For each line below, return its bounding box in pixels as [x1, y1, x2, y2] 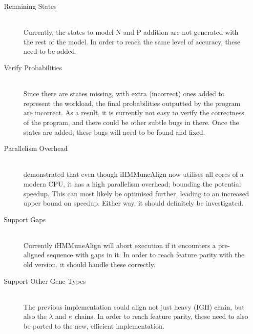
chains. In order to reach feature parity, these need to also [75, 311, 248, 321]
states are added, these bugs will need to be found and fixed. [23, 126, 205, 137]
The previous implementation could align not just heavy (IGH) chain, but [23, 301, 245, 312]
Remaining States [4, 1, 57, 11]
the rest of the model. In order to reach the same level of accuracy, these [23, 36, 241, 46]
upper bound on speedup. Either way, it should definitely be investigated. [23, 198, 244, 208]
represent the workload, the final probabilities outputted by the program [23, 98, 241, 108]
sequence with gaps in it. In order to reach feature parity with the [47, 250, 245, 260]
